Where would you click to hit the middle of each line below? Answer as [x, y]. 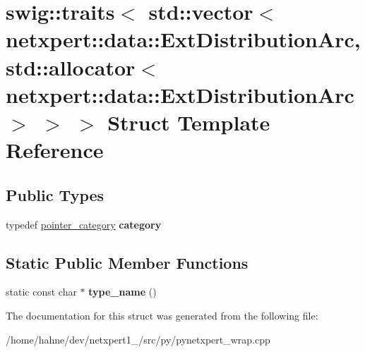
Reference [55, 150]
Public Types [55, 194]
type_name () [122, 292]
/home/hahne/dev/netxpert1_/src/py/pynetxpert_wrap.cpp [138, 339]
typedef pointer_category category [84, 224]
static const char [41, 292]
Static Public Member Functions [127, 262]
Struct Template [189, 122]
